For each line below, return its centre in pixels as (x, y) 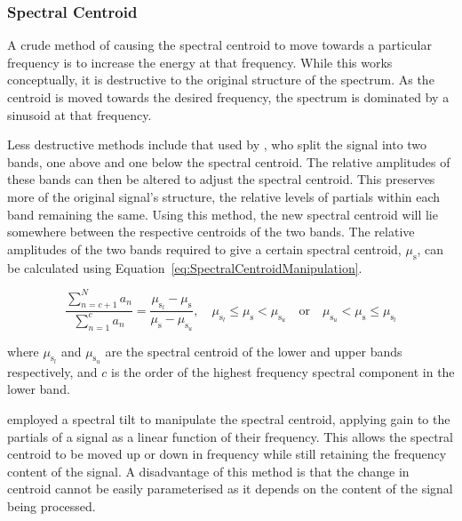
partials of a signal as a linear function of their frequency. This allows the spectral (230, 436)
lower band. (39, 389)
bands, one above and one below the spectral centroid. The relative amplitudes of (229, 161)
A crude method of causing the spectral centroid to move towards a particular (220, 45)
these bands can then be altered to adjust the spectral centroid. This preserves (221, 179)
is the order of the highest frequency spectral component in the (283, 371)
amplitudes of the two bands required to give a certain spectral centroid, (204, 248)
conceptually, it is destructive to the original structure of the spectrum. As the (221, 80)
